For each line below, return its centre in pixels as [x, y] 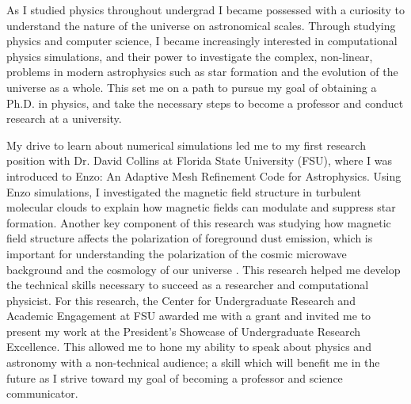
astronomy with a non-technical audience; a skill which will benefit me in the [193, 362]
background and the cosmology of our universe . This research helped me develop [204, 269]
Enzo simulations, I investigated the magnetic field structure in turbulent [184, 191]
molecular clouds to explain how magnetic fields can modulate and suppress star [201, 207]
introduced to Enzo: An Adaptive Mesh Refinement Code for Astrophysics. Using [204, 175]
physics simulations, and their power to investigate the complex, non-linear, [190, 56]
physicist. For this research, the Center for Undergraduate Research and [181, 300]
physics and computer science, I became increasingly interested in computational [202, 41]
